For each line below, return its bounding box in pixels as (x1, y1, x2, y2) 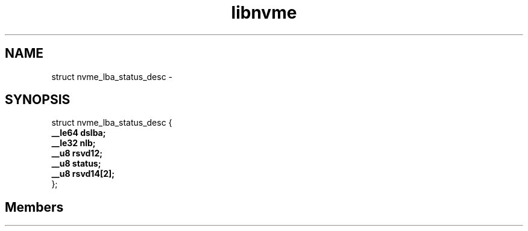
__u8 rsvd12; (51, 148, 103, 159)
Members (5, 199, 64, 215)
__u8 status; (51, 158, 101, 169)
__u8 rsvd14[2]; (51, 168, 115, 179)
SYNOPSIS (5, 92, 71, 108)
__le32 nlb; (51, 138, 96, 149)
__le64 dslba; (51, 128, 106, 138)
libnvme (231, 2, 297, 23)
